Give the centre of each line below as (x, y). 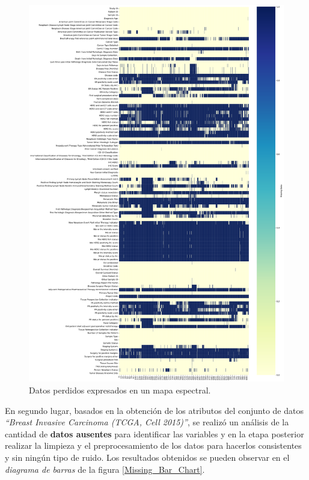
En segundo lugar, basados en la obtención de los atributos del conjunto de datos (154, 410)
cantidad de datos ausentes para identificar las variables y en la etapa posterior (154, 433)
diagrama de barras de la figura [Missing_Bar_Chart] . (105, 469)
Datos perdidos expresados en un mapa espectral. (120, 390)
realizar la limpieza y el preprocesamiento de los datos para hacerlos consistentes (153, 445)
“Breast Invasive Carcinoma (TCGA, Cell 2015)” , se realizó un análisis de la (147, 422)
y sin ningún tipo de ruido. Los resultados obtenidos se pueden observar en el (147, 457)
